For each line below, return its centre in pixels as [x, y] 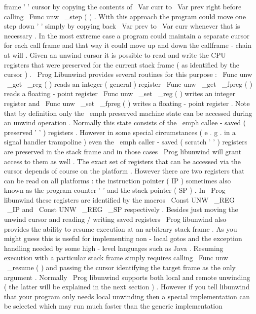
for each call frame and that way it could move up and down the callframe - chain [128, 45]
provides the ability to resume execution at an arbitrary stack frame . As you [121, 228]
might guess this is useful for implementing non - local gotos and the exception [123, 238]
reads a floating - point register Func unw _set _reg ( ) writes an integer [120, 93]
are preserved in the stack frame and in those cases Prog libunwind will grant [123, 151]
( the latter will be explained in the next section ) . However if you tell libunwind [127, 287]
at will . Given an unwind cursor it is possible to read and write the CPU [115, 54]
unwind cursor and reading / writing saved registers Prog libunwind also [115, 219]
